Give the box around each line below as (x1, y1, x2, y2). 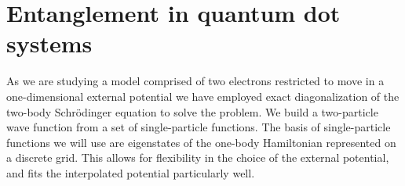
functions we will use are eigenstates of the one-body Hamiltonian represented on (6, 134, 396, 150)
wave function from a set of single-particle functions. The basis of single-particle (6, 119, 391, 135)
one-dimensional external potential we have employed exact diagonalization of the (6, 88, 400, 104)
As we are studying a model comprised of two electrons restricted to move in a (6, 73, 385, 89)
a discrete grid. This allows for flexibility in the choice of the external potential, (6, 149, 389, 166)
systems (6, 27, 93, 59)
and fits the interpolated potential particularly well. (6, 164, 255, 181)
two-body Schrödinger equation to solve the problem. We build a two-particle (6, 103, 378, 120)
